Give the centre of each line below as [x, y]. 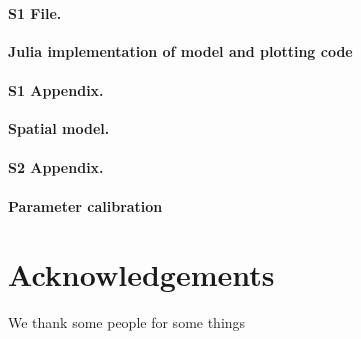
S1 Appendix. [56, 89]
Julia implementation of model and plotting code [180, 50]
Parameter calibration [85, 205]
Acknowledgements [141, 274]
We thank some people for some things [127, 322]
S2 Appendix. [56, 167]
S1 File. [35, 12]
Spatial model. [59, 128]
